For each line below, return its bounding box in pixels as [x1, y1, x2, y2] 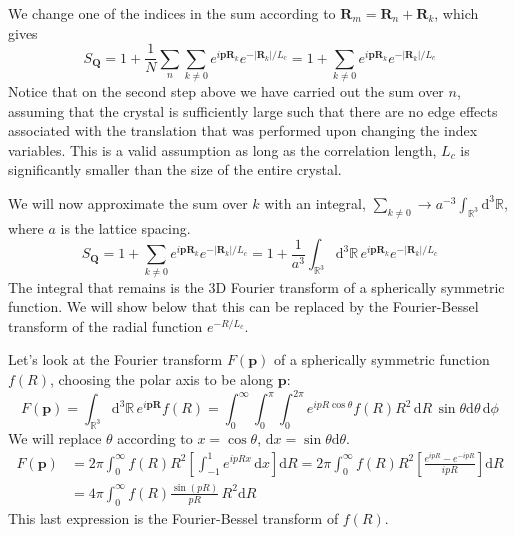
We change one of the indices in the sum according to [8, 3, 336, 23]
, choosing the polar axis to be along [49, 369, 274, 390]
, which [434, 3, 479, 23]
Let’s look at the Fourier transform [8, 349, 223, 370]
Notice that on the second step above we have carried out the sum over [8, 80, 444, 101]
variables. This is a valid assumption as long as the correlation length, [8, 139, 437, 160]
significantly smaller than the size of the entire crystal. [8, 159, 342, 180]
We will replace [8, 427, 102, 448]
